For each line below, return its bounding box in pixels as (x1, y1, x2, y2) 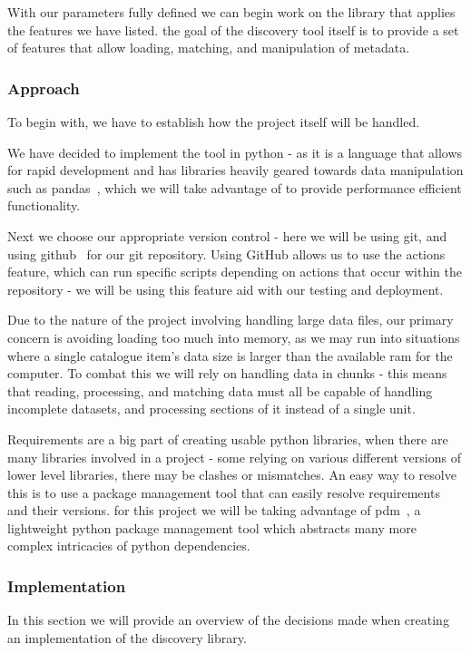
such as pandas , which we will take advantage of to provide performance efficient (7, 178, 462, 197)
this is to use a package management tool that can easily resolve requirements (7, 482, 440, 502)
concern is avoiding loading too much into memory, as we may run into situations (7, 327, 460, 346)
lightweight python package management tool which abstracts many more (7, 518, 417, 537)
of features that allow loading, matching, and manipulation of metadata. (7, 38, 410, 57)
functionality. (7, 196, 81, 215)
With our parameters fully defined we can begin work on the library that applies (7, 3, 456, 21)
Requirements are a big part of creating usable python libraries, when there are (7, 429, 448, 448)
